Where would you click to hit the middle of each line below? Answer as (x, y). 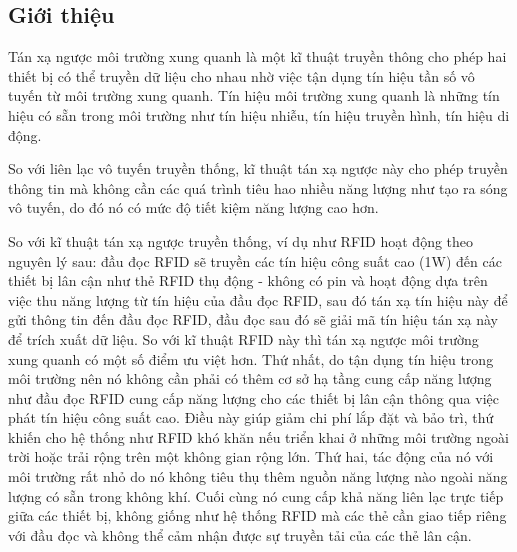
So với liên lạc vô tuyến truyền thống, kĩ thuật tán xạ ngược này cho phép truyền (258, 168)
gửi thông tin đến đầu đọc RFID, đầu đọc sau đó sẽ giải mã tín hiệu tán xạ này (253, 319)
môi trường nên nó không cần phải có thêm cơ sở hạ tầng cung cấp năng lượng (250, 378)
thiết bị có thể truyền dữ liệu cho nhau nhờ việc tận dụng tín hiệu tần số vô (241, 75)
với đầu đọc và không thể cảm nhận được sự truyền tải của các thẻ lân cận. (240, 534)
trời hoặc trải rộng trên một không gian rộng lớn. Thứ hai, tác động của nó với (251, 456)
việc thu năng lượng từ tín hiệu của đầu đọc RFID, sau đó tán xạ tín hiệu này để (258, 299)
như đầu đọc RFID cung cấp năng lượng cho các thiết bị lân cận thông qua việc (253, 397)
